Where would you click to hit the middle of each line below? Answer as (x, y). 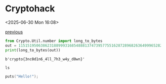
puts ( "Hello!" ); (22, 76)
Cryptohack (30, 9)
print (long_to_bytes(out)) (33, 50)
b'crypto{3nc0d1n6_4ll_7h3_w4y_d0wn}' (45, 59)
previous (14, 32)
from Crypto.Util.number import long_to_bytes (54, 41)
